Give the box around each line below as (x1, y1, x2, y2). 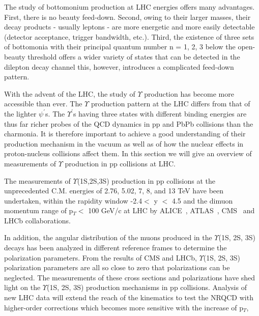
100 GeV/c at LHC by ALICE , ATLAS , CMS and (88, 205, 255, 216)
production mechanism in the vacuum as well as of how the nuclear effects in (4, 138, 244, 149)
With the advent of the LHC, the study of (4, 88, 135, 99)
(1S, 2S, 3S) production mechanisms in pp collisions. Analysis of (47, 282, 247, 293)
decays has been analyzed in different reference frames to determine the (4, 242, 227, 253)
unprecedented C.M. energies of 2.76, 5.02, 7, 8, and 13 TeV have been (4, 185, 224, 196)
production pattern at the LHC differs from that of (91, 98, 250, 109)
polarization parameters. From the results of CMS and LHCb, (4, 252, 197, 263)
